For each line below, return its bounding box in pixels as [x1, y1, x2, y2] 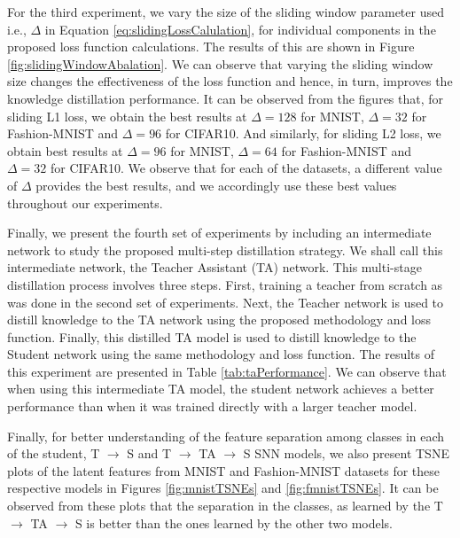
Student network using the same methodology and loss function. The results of [7, 345, 434, 363]
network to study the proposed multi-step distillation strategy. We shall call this [7, 240, 443, 259]
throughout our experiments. [7, 193, 163, 212]
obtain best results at [7, 141, 123, 160]
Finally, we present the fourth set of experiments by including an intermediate [7, 223, 432, 242]
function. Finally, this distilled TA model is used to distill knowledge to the [7, 327, 417, 346]
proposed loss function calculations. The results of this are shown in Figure [7, 37, 415, 56]
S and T [127, 444, 172, 463]
